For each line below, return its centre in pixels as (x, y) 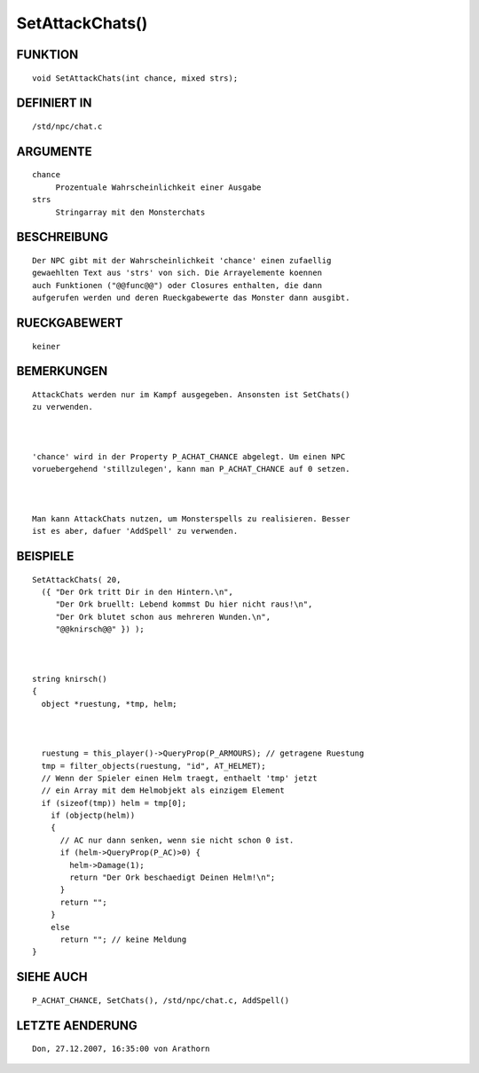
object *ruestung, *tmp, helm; (109, 704)
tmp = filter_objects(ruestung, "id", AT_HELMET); (153, 766)
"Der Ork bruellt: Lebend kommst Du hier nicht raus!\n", (184, 604)
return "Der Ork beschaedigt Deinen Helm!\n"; (173, 877)
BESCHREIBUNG (63, 237)
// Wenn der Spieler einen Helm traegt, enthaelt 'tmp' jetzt (180, 778)
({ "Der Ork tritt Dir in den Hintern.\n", (137, 592)
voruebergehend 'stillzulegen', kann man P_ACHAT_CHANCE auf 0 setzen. (191, 469)
